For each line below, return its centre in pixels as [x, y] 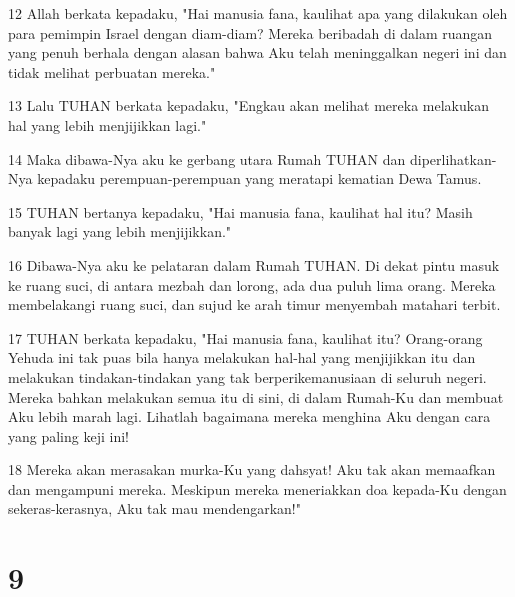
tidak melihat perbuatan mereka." [112, 71]
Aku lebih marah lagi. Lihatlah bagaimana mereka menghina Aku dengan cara [249, 416]
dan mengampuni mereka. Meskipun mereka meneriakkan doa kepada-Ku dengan [257, 488]
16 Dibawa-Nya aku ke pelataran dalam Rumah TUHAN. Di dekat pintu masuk [254, 264]
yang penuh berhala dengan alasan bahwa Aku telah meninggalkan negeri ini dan [257, 52]
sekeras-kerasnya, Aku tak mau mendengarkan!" [154, 508]
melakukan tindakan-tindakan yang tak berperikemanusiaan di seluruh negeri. [247, 376]
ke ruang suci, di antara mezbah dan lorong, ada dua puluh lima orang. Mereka [252, 284]
